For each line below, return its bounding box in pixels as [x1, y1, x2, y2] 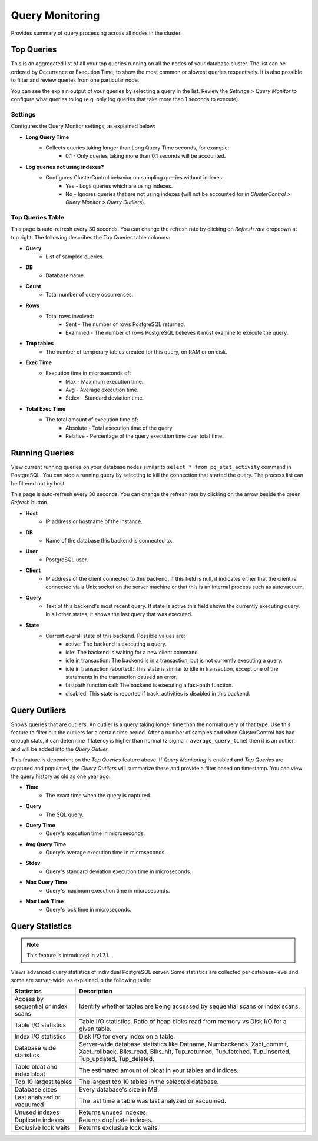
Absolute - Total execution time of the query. [65, 424, 174, 431]
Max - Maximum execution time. [65, 378, 144, 385]
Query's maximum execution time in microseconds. [45, 887, 170, 894]
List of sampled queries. [45, 253, 104, 260]
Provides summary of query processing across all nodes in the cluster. [11, 29, 182, 36]
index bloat [14, 1070, 45, 1078]
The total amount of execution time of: [45, 416, 138, 423]
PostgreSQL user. [45, 556, 88, 563]
